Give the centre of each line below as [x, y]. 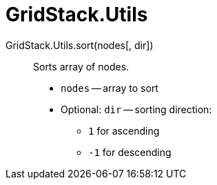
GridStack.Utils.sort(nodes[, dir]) [80, 45]
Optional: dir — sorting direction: [136, 109]
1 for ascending [124, 130]
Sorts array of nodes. [81, 66]
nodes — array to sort [110, 88]
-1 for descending [130, 152]
